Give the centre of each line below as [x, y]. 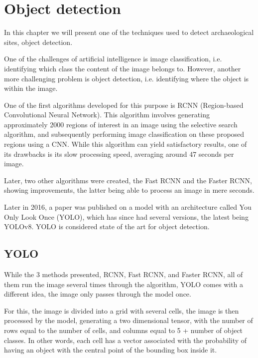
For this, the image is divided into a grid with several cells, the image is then [122, 310]
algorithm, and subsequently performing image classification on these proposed [124, 134]
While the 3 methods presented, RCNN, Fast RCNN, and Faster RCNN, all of [124, 274]
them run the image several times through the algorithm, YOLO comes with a [124, 284]
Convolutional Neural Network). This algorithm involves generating [107, 115]
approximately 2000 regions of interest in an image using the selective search [121, 124]
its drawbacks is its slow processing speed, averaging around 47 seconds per [119, 154]
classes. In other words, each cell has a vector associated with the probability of [126, 340]
